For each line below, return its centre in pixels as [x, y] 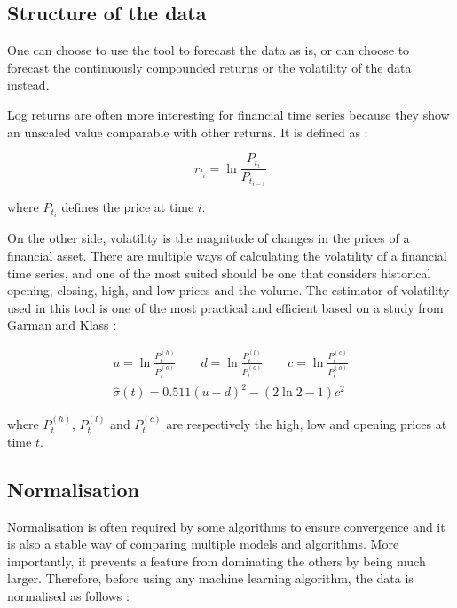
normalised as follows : [68, 595]
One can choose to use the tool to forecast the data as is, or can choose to [209, 50]
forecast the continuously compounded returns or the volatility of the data [209, 67]
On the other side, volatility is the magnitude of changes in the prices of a [209, 238]
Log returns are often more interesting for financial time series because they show [228, 114]
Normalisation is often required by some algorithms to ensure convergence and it [226, 526]
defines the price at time [128, 207]
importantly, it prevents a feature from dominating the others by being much [217, 561]
